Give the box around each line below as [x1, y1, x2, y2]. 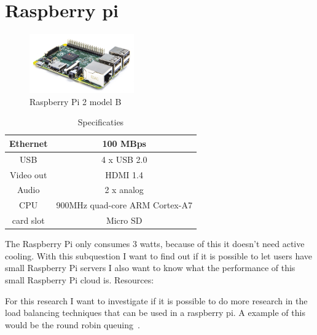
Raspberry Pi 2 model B [29, 95, 122, 108]
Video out [10, 168, 47, 181]
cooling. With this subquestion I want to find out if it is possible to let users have [5, 249, 312, 262]
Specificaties [77, 116, 124, 128]
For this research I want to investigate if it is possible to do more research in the [5, 294, 308, 307]
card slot [12, 214, 45, 227]
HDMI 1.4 [105, 168, 143, 181]
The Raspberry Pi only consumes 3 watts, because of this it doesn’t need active [5, 237, 305, 250]
